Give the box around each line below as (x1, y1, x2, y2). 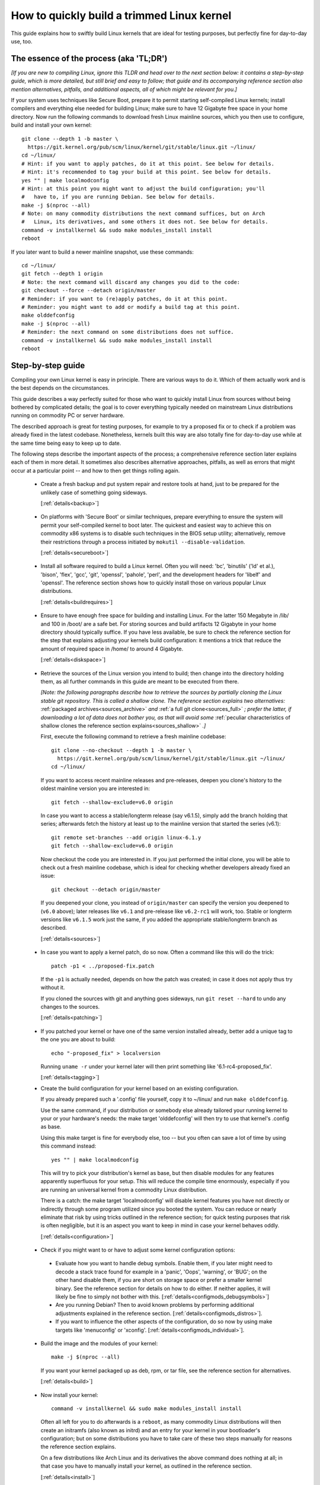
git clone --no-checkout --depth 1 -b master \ (51, 747, 192, 754)
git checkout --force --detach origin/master (21, 287, 156, 294)
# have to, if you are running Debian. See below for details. (21, 194, 216, 200)
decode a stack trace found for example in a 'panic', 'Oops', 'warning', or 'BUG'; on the (55, 1268, 267, 1275)
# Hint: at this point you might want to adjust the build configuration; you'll (21, 185, 265, 192)
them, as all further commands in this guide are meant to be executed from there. (40, 678, 239, 685)
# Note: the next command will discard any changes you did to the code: (21, 279, 241, 285)
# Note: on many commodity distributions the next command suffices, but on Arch (21, 210, 265, 217)
